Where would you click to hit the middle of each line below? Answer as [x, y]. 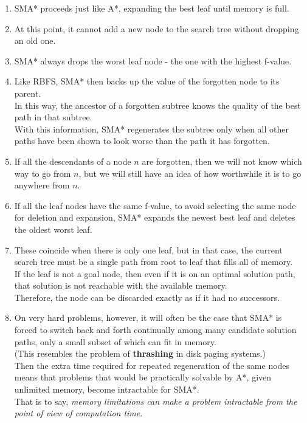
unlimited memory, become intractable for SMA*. [107, 389]
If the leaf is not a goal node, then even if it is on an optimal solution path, [155, 273]
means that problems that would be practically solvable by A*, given [143, 377]
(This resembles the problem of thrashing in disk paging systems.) [140, 353]
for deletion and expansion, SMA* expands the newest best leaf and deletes [155, 217]
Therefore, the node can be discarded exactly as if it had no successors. [147, 297]
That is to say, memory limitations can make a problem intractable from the [156, 401]
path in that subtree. [53, 117]
